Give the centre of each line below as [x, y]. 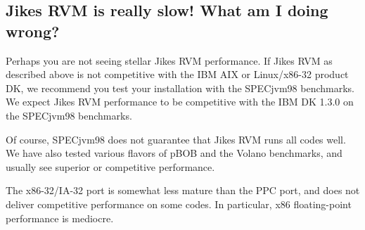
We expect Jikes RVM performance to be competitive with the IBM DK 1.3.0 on [180, 102]
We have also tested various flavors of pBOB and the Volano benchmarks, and [174, 153]
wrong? [33, 31]
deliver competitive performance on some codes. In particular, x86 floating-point [179, 204]
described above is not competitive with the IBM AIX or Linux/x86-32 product [177, 74]
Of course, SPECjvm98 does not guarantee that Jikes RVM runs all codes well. [176, 139]
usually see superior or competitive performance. [110, 166]
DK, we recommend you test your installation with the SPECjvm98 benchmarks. [180, 88]
